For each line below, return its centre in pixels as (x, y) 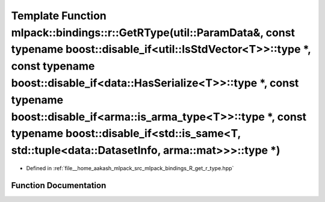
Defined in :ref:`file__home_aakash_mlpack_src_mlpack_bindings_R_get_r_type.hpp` (130, 168)
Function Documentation (59, 185)
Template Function (59, 16)
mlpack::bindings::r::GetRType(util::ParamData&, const (153, 32)
